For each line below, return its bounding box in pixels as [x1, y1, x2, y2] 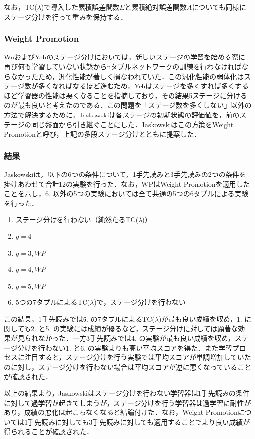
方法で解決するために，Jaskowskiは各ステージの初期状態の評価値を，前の [4, 109, 240, 119]
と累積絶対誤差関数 [124, 2, 187, 12]
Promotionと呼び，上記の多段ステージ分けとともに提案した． [4, 129, 201, 139]
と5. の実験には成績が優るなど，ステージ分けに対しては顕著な [38, 323, 238, 333]
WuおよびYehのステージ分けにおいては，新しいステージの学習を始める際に [4, 52, 246, 62]
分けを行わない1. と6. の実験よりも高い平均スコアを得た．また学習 [17, 342, 232, 352]
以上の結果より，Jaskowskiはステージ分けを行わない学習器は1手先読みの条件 [4, 388, 250, 398]
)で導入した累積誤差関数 [41, 2, 120, 12]
